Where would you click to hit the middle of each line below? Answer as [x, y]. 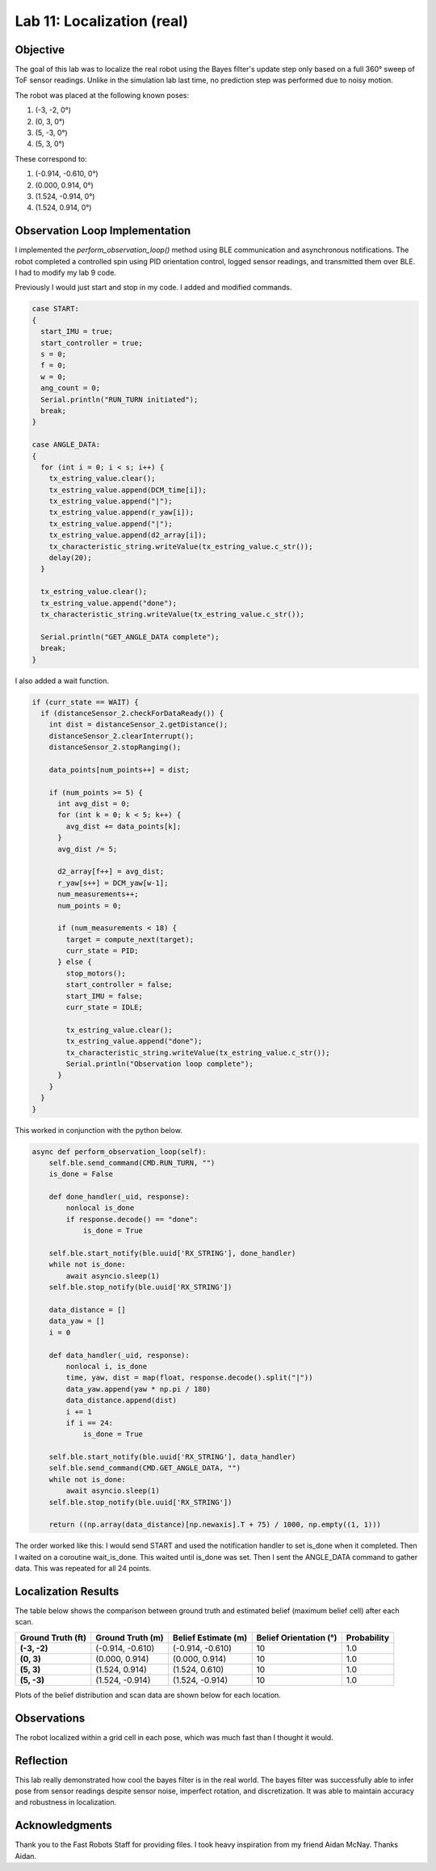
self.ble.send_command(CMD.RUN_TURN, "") [132, 1163]
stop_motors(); [96, 973]
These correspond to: [51, 158]
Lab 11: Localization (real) [102, 21]
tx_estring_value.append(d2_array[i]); [128, 535]
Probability [368, 1637]
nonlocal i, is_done [107, 1366]
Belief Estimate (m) [210, 1637]
